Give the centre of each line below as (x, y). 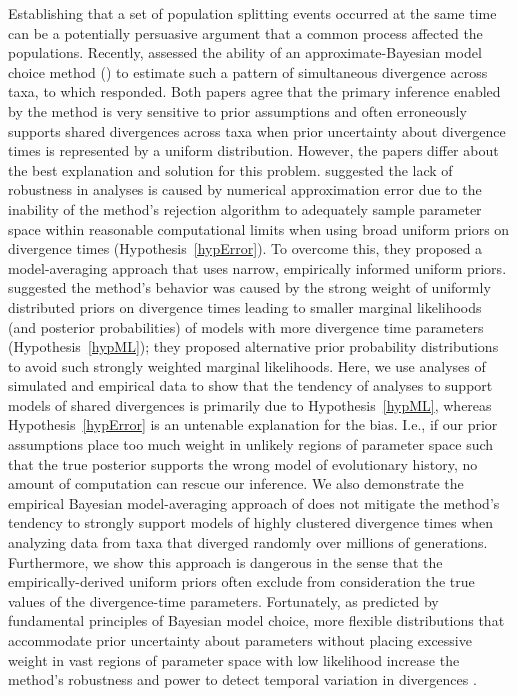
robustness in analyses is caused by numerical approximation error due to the (245, 189)
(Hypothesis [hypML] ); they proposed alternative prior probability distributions (253, 346)
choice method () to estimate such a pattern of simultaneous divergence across (248, 71)
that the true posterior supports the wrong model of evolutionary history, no (243, 463)
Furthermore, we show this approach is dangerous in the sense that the (225, 561)
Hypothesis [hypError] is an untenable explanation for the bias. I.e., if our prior (253, 424)
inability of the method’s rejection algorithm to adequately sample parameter (245, 208)
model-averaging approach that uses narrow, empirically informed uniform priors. (257, 267)
